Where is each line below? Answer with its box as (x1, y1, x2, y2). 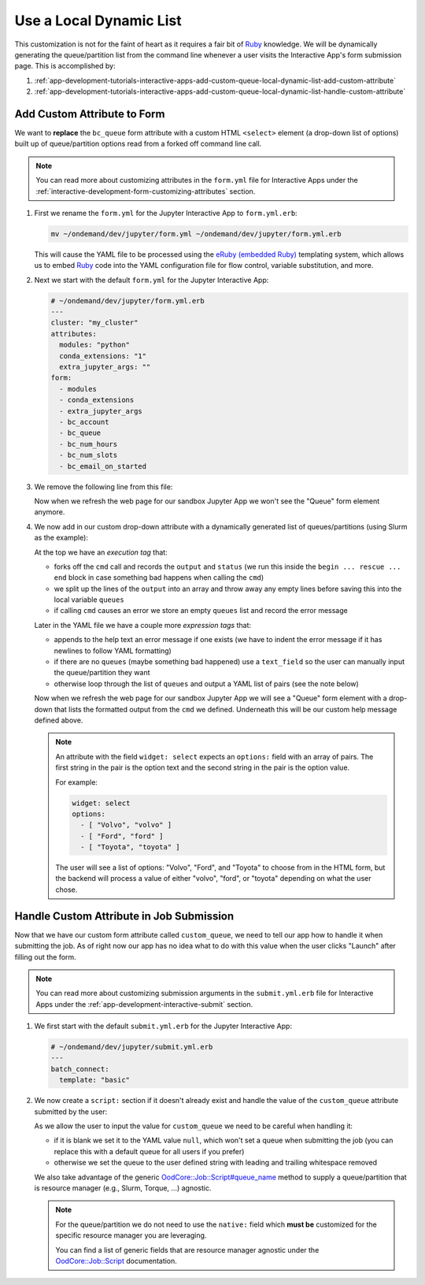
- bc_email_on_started (59, 462, 147, 470)
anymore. (34, 507, 65, 517)
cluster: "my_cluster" (50, 318, 139, 327)
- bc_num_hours (59, 440, 118, 448)
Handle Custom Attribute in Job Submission (14, 909, 235, 923)
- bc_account (59, 418, 109, 426)
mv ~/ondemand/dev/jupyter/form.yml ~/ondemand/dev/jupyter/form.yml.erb (50, 229, 342, 238)
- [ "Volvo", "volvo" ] (79, 820, 172, 830)
